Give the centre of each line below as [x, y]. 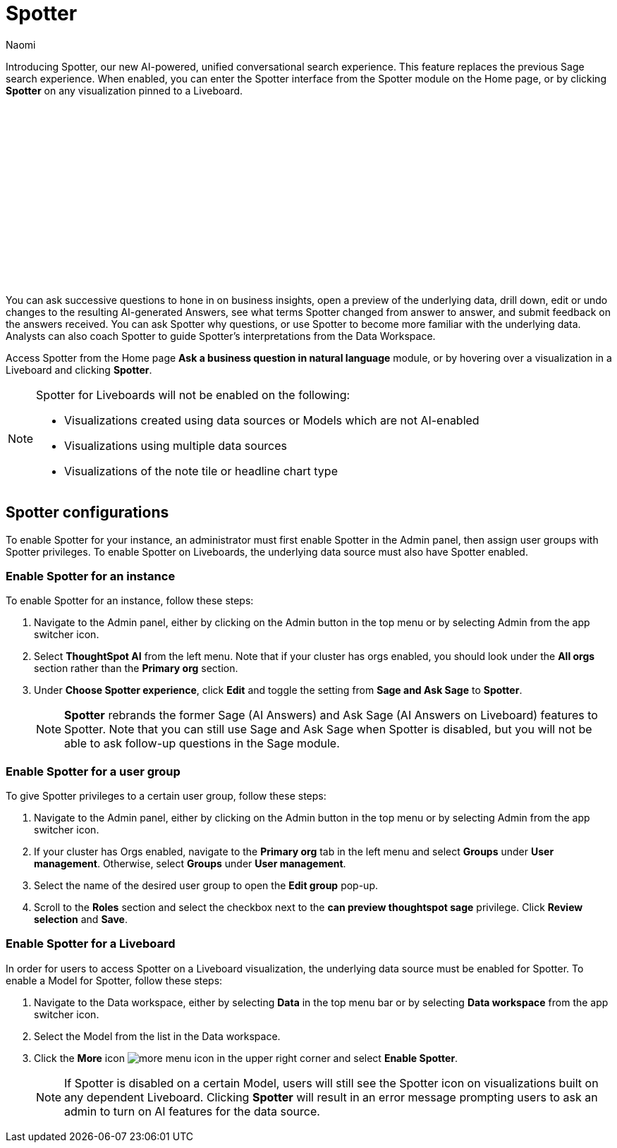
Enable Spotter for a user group [93, 771]
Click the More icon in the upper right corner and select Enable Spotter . [246, 1058]
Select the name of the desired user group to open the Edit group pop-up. [206, 886]
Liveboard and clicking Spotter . [79, 370]
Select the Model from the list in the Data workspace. [157, 1036]
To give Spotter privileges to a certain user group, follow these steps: [166, 796]
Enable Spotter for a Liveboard [91, 944]
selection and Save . [81, 920]
